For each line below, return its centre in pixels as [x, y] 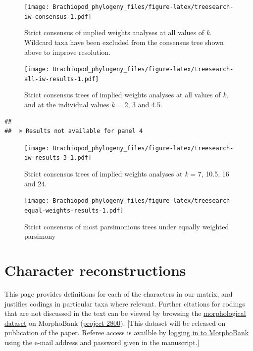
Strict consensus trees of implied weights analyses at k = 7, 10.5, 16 [127, 174]
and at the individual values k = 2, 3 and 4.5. [93, 104]
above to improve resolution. [67, 52]
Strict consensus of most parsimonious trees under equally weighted [127, 226]
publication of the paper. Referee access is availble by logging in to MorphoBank [127, 332]
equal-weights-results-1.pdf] [74, 210]
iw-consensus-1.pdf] [58, 17]
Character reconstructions [95, 270]
